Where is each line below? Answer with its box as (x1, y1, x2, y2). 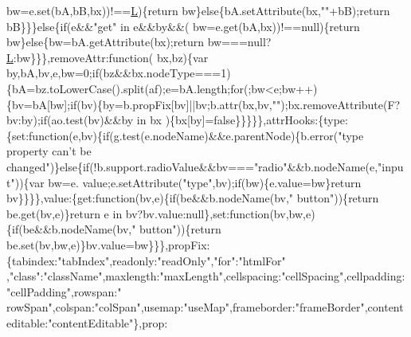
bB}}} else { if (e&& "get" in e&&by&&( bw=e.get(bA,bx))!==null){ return (6, 18, 360, 34)
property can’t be (6, 143, 92, 159)
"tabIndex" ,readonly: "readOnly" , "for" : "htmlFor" (57, 252, 286, 268)
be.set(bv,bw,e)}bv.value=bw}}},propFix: (6, 236, 210, 253)
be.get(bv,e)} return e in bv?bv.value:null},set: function (6, 205, 270, 221)
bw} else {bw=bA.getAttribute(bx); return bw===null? (6, 33, 272, 50)
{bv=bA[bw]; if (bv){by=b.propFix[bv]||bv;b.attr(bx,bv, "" (6, 96, 281, 112)
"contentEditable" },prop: (48, 314, 168, 331)
